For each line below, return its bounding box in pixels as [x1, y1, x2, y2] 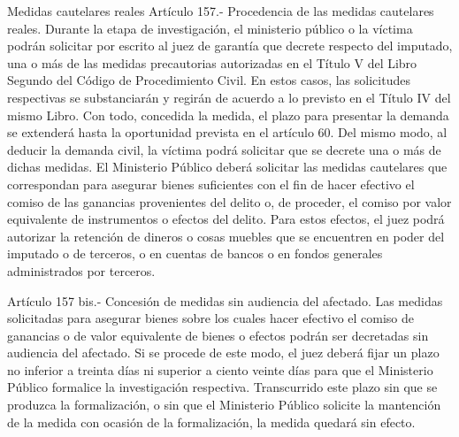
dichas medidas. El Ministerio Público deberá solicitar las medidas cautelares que [7, 157, 448, 176]
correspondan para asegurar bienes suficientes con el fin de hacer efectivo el [7, 174, 415, 193]
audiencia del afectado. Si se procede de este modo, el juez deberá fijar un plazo [7, 343, 440, 362]
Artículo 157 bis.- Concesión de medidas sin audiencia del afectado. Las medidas [7, 291, 443, 310]
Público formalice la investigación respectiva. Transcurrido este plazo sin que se [7, 378, 438, 396]
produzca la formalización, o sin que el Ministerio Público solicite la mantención [7, 395, 441, 414]
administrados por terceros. [7, 261, 156, 280]
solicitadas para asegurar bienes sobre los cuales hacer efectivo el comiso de [7, 309, 415, 327]
